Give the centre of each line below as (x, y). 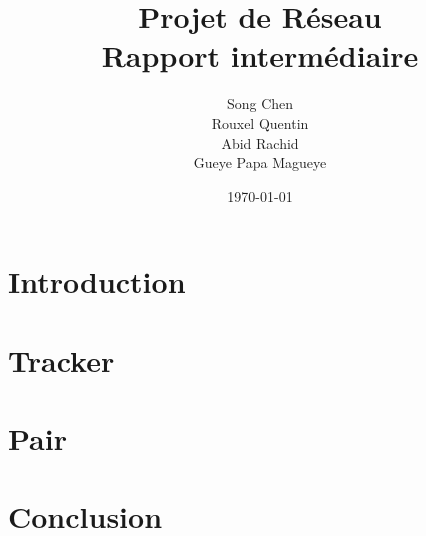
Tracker (61, 359)
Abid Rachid (260, 142)
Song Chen (260, 103)
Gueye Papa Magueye (260, 162)
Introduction (97, 281)
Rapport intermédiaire (260, 55)
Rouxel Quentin (260, 122)
